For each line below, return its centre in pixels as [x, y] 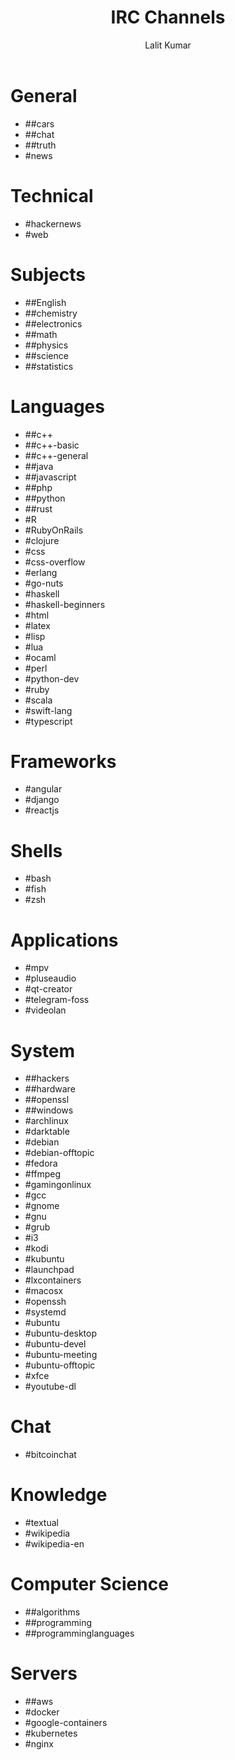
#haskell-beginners [65, 604]
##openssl [47, 1100]
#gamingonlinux [58, 1185]
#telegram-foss [57, 1000]
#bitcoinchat [50, 1455]
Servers [44, 1673]
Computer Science [89, 1584]
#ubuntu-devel [55, 1344]
